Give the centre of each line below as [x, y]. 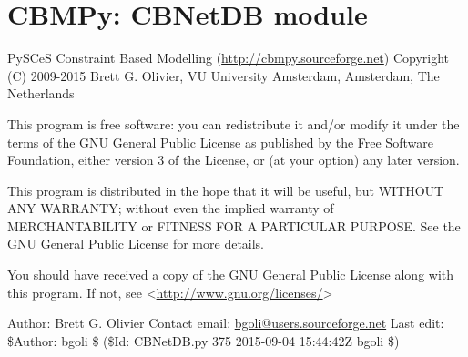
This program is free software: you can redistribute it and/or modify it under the [234, 123]
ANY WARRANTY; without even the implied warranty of [171, 208]
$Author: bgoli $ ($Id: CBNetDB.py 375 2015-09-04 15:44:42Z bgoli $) [203, 340]
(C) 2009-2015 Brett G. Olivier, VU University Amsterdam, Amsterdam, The [224, 75]
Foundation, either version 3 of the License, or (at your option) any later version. [234, 160]
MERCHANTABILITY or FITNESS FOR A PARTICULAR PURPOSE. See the [234, 225]
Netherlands [41, 93]
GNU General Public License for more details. [136, 244]
